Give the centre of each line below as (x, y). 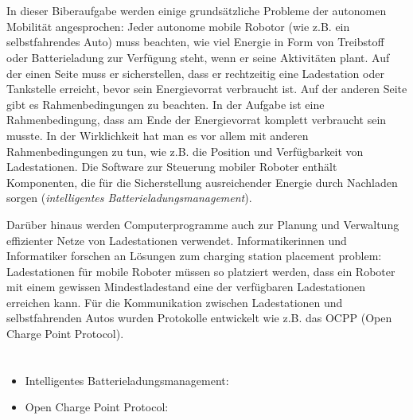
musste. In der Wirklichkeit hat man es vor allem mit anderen (158, 135)
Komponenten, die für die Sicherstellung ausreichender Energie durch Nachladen (202, 182)
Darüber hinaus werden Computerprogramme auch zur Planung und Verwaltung (203, 224)
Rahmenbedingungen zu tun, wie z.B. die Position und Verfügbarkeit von (185, 151)
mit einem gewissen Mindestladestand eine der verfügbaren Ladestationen (186, 287)
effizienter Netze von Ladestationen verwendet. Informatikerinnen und (177, 240)
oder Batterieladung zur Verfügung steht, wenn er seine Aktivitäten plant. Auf (198, 57)
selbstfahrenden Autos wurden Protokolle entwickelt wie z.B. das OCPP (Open (199, 318)
